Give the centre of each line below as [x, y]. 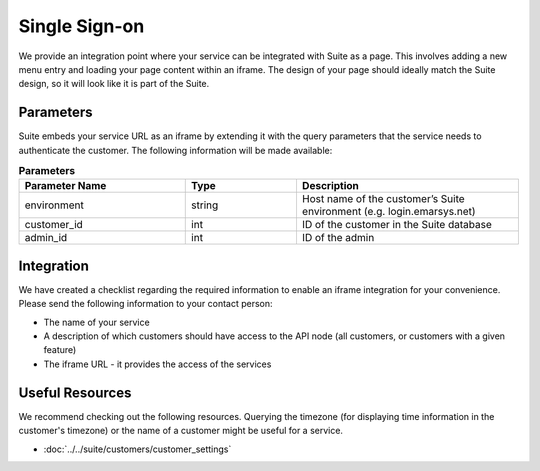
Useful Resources [75, 392]
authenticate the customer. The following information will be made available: [175, 150]
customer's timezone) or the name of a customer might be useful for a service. [181, 431]
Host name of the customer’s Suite [383, 199]
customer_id [54, 225]
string [205, 205]
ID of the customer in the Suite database [396, 225]
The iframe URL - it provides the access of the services [157, 364]
